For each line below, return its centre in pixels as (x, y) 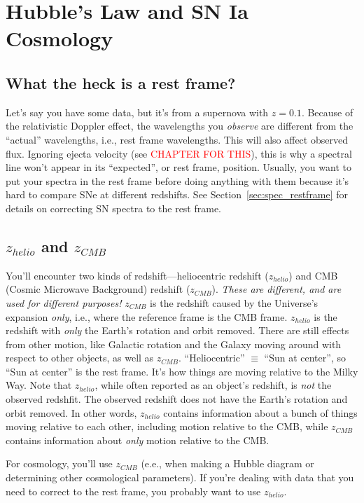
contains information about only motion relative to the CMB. (138, 440)
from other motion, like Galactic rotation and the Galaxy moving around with (174, 344)
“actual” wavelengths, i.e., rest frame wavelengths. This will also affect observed (177, 139)
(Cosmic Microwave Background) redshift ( (98, 289)
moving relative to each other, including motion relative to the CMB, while (167, 426)
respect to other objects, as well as (80, 358)
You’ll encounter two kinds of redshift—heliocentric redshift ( (137, 275)
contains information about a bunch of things (260, 412)
